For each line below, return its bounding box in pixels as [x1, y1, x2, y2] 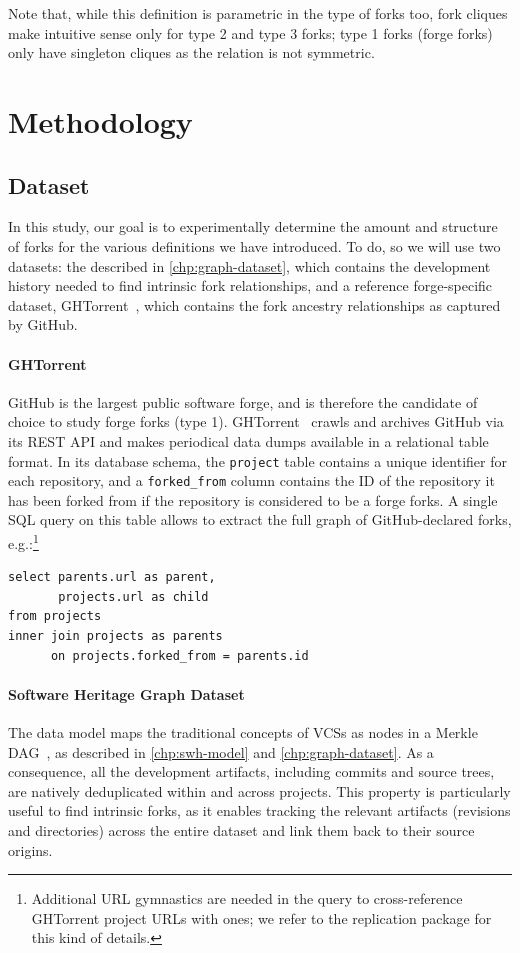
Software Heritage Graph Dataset [8, 683, 245, 704]
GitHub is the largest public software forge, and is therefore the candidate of [8, 391, 478, 412]
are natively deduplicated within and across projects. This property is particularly [8, 780, 511, 801]
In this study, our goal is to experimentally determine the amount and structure [8, 216, 498, 237]
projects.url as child [58, 589, 209, 604]
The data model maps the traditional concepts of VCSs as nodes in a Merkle [8, 722, 478, 743]
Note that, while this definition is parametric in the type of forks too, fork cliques [8, 3, 508, 23]
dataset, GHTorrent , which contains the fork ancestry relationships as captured [8, 294, 501, 315]
